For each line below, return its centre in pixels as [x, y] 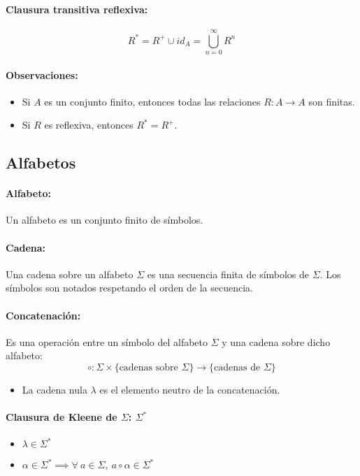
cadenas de [237, 368]
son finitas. [332, 101]
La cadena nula [55, 390]
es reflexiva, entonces [89, 125]
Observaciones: [42, 74]
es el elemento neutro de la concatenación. [190, 390]
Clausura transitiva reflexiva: [77, 9]
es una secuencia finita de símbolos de [228, 274]
